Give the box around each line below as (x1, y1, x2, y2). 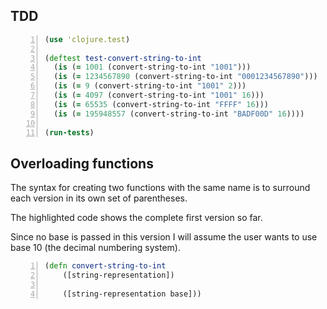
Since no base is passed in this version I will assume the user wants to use (10, 231, 318, 243)
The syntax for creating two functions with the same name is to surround (10, 182, 311, 194)
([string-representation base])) (62, 289, 202, 299)
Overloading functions (10, 155, 154, 172)
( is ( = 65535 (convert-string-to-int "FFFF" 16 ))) (53, 99, 270, 109)
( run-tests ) (44, 127, 95, 138)
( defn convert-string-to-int (44, 261, 167, 271)
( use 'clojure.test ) (44, 34, 131, 44)
